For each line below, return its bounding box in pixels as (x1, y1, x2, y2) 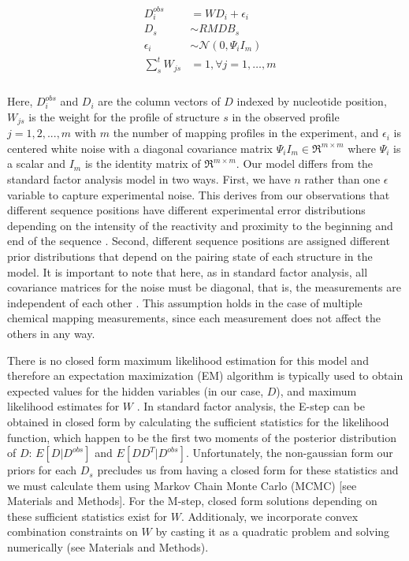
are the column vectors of (98, 93, 221, 110)
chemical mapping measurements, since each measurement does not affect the (7, 310, 381, 326)
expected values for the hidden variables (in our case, (7, 382, 264, 399)
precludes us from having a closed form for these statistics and (97, 462, 399, 478)
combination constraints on (7, 523, 138, 540)
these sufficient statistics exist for (7, 507, 168, 524)
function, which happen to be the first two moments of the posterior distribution (7, 429, 397, 445)
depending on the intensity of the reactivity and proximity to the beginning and (7, 217, 393, 233)
